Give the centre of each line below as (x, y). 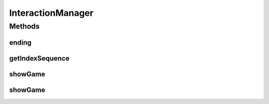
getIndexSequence (39, 58)
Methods (24, 26)
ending (20, 42)
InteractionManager (51, 13)
